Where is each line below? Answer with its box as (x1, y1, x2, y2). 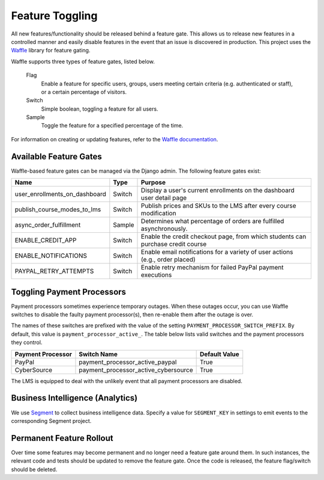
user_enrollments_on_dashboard (14, 190, 106, 198)
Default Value (200, 349, 239, 358)
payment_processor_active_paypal (79, 358, 177, 366)
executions (141, 271, 172, 279)
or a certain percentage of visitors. (41, 88, 127, 96)
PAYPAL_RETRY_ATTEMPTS (14, 267, 94, 275)
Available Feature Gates (11, 151, 102, 162)
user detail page (141, 194, 187, 202)
